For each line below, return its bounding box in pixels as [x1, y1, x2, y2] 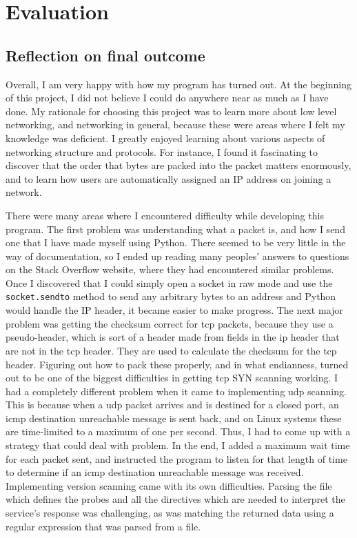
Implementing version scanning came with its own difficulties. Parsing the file [6, 478, 332, 492]
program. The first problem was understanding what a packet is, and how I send [6, 221, 345, 236]
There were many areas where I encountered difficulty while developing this [6, 208, 324, 222]
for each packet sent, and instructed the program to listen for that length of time [6, 451, 347, 466]
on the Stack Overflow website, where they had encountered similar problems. [6, 262, 334, 277]
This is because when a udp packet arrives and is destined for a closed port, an [6, 397, 339, 412]
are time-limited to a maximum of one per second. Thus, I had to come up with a [6, 424, 351, 439]
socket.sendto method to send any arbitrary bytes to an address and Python [6, 289, 336, 303]
